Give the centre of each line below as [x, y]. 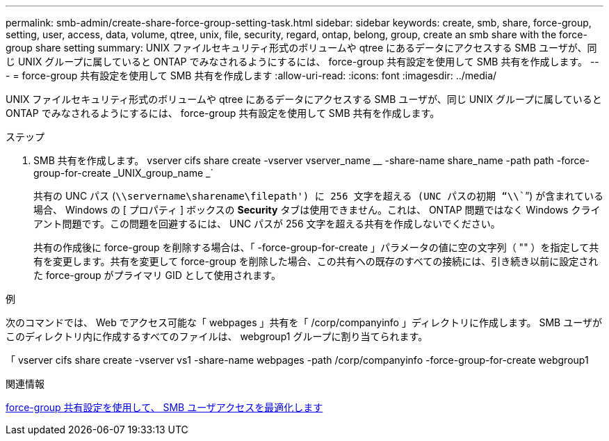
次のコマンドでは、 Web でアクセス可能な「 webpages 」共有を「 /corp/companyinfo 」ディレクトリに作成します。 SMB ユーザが [304, 322]
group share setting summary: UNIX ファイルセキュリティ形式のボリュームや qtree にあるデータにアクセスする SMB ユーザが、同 [301, 48]
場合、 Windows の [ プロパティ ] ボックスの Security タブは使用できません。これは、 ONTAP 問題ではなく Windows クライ [317, 210]
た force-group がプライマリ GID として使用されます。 [157, 275]
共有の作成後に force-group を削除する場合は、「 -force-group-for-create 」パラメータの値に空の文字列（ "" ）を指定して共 [316, 247]
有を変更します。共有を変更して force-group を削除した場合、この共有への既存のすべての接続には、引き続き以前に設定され [316, 261]
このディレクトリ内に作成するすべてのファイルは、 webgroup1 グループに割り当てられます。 [217, 336]
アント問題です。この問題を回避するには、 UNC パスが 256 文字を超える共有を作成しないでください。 [267, 224]
